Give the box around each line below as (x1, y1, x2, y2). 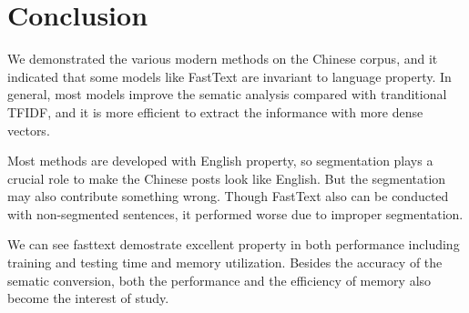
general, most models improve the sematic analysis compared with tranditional (7, 85, 447, 104)
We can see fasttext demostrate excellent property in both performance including (7, 235, 460, 254)
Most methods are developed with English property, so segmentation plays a (7, 151, 433, 170)
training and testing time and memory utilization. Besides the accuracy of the (7, 253, 443, 272)
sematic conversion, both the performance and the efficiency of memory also (7, 270, 432, 289)
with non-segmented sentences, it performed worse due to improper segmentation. (7, 204, 464, 223)
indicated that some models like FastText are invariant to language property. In (7, 66, 452, 86)
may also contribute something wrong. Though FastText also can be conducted (7, 187, 449, 206)
